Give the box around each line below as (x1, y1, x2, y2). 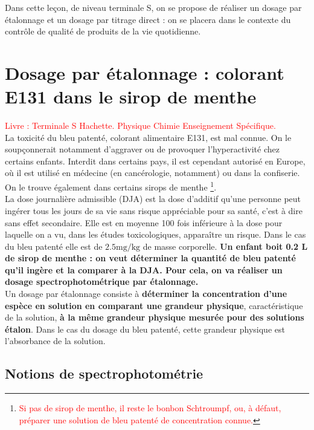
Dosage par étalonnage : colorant (5, 60, 284, 85)
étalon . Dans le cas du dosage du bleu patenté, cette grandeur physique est (5, 322, 285, 335)
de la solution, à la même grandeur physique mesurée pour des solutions (5, 311, 304, 324)
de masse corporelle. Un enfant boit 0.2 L (143, 239, 308, 252)
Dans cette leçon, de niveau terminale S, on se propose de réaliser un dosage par (5, 1, 302, 13)
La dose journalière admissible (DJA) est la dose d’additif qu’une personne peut (5, 192, 301, 205)
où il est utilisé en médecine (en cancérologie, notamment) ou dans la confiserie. (5, 166, 300, 179)
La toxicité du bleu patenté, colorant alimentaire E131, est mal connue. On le (5, 131, 292, 143)
